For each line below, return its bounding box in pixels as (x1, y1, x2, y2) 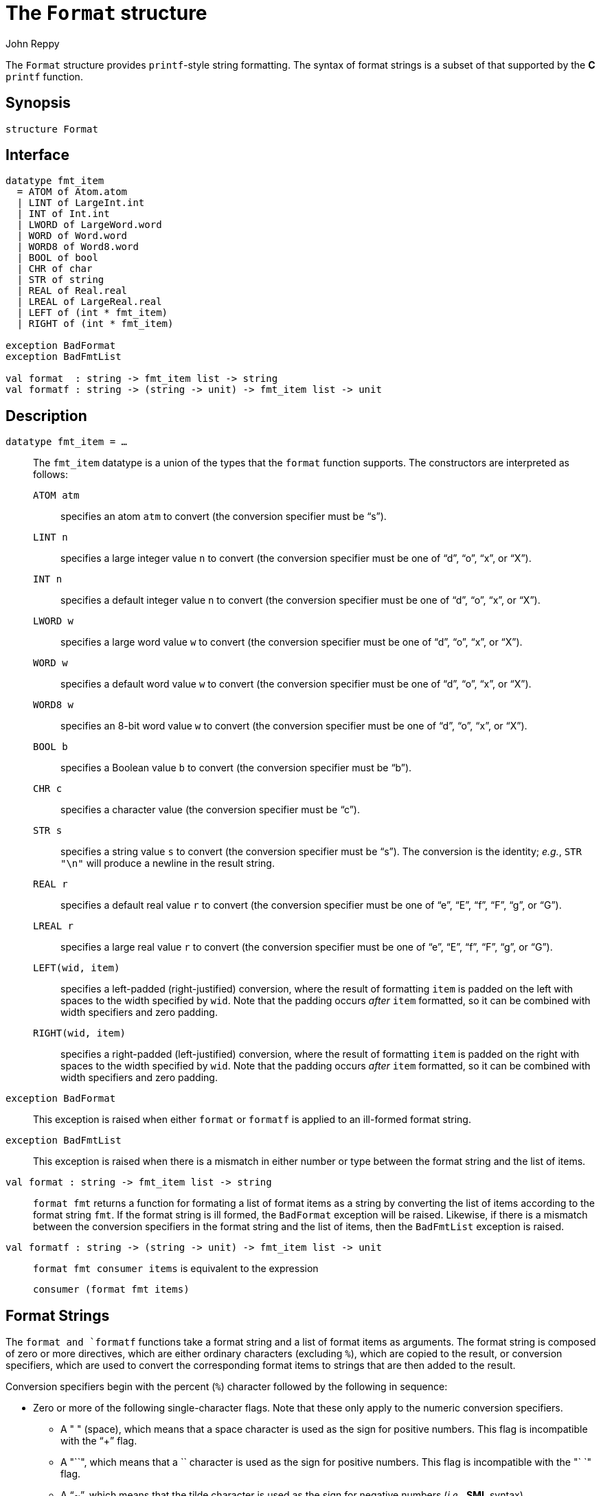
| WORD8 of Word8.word (16, 241, 139, 253)
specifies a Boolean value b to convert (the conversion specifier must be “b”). (60, 762, 412, 774)
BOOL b (33, 741, 68, 753)
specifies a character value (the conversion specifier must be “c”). (60, 804, 360, 816)
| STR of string (16, 274, 104, 286)
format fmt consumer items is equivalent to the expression (33, 1262, 319, 1275)
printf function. (5, 70, 83, 82)
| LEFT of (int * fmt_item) (16, 307, 168, 319)
